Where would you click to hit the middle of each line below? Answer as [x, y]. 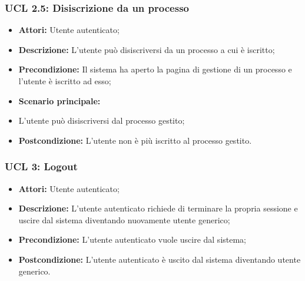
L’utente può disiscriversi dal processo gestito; [102, 120]
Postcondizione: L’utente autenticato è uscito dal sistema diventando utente [160, 259]
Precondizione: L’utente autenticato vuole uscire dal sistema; [132, 239]
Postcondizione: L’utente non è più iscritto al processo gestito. [135, 140]
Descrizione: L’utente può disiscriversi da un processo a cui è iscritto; [147, 49]
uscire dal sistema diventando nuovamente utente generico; [124, 219]
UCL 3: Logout [41, 166]
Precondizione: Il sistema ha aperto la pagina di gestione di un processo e [155, 69]
